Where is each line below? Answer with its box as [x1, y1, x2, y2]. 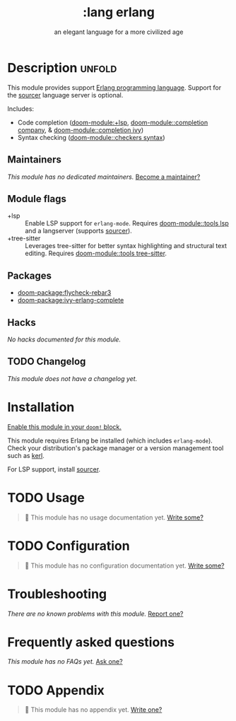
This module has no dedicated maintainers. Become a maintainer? [7, 172, 201, 181]
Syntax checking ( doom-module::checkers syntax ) [17, 133, 165, 141]
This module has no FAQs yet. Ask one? [7, 657, 123, 666]
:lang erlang [82, 4, 155, 20]
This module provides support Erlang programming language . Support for [7, 83, 221, 92]
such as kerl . [7, 451, 45, 459]
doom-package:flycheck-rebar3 [17, 288, 112, 297]
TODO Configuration [7, 538, 130, 553]
